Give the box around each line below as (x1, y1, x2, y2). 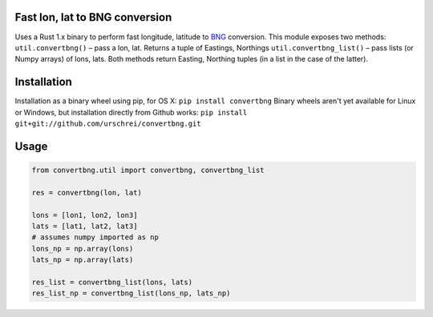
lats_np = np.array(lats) (31, 255, 134, 264)
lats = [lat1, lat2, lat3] (31, 221, 138, 231)
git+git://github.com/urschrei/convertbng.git (14, 118, 201, 128)
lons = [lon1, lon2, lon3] (31, 211, 138, 219)
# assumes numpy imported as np (31, 233, 160, 242)
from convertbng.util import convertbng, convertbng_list (31, 165, 265, 175)
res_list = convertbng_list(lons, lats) (31, 277, 192, 287)
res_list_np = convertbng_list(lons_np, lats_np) (31, 289, 231, 298)
